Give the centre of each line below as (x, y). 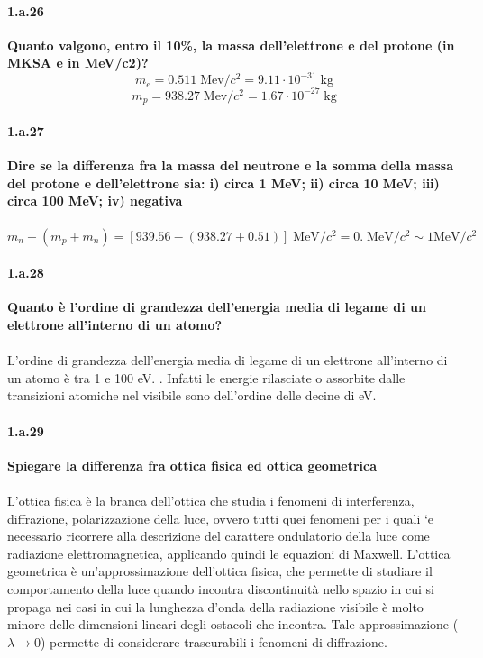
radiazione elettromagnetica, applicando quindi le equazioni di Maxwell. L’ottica (229, 553)
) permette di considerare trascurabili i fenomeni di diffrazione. (214, 641)
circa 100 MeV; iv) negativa (95, 201)
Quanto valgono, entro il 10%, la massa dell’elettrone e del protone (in (231, 45)
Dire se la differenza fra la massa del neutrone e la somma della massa (231, 165)
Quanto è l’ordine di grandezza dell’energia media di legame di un (217, 307)
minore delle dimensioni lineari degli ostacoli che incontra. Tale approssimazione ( (233, 624)
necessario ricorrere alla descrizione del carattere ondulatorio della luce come (219, 536)
